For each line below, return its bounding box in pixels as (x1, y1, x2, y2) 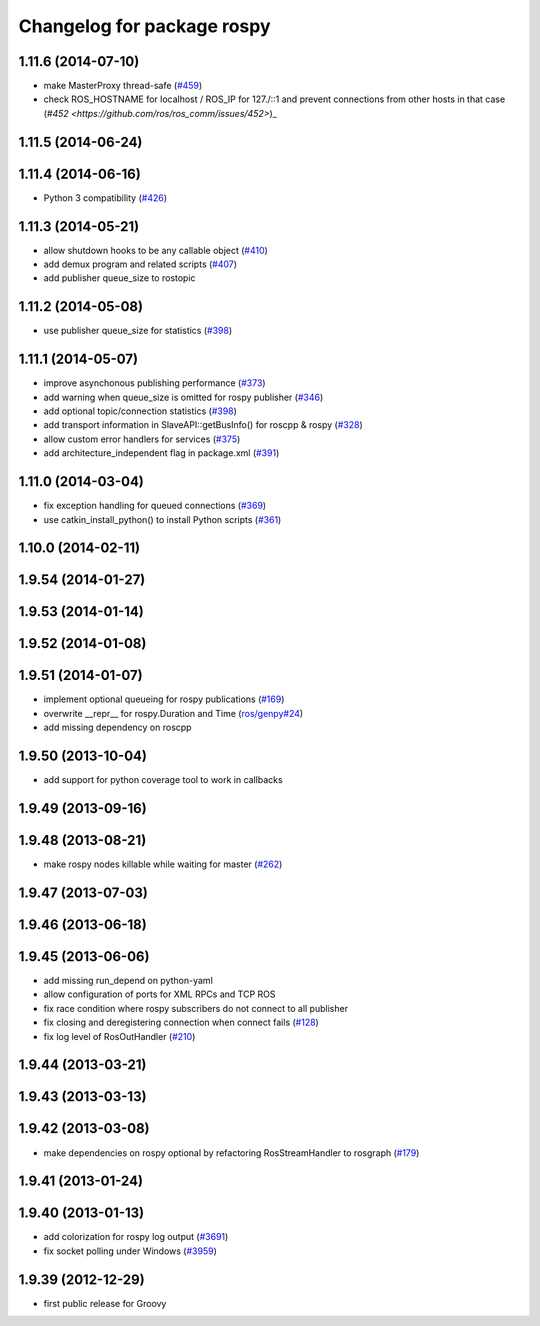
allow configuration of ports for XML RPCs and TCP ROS (43, 988, 276, 1000)
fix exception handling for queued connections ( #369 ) (43, 500, 267, 512)
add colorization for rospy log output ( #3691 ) (43, 1231, 229, 1243)
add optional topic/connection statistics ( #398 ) (43, 405, 237, 417)
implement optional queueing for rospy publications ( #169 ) (43, 693, 285, 705)
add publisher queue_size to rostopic (43, 272, 196, 284)
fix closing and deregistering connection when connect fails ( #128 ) (43, 1016, 319, 1029)
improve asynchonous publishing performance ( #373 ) (43, 377, 266, 389)
